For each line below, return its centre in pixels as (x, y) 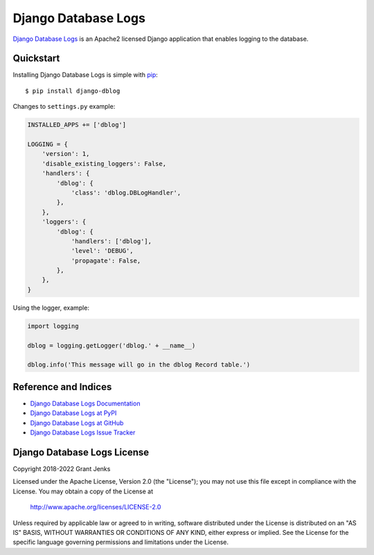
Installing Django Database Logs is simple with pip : (86, 75)
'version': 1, (66, 154)
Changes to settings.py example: (64, 107)
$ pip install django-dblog (73, 91)
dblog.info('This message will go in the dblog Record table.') (139, 365)
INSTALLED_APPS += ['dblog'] (77, 125)
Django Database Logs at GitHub (77, 423)
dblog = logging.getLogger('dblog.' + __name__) (112, 345)
